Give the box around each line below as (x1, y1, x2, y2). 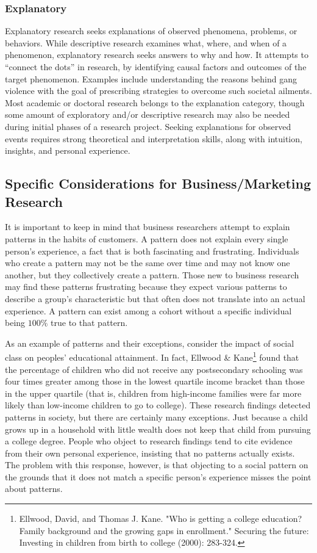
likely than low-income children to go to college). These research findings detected (5, 399, 311, 411)
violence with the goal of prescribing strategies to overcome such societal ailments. (5, 84, 312, 97)
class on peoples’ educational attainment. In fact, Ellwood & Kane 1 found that (5, 349, 299, 363)
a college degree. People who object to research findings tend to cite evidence (5, 435, 293, 447)
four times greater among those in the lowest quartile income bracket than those (5, 375, 305, 388)
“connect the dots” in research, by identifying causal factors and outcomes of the (5, 60, 307, 73)
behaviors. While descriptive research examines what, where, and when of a (5, 36, 287, 49)
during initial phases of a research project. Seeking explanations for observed (5, 120, 291, 132)
